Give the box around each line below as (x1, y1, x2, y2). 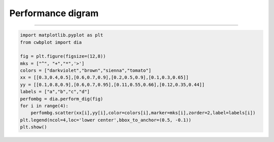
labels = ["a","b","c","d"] (20, 89, 90, 94)
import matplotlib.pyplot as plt (20, 32, 104, 38)
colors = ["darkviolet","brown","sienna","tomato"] (20, 68, 152, 73)
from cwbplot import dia (20, 39, 82, 45)
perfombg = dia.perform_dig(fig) (20, 96, 104, 102)
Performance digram (9, 8, 99, 19)
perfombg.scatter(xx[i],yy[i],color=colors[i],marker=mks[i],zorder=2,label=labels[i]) (30, 110, 256, 116)
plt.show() (20, 124, 47, 130)
